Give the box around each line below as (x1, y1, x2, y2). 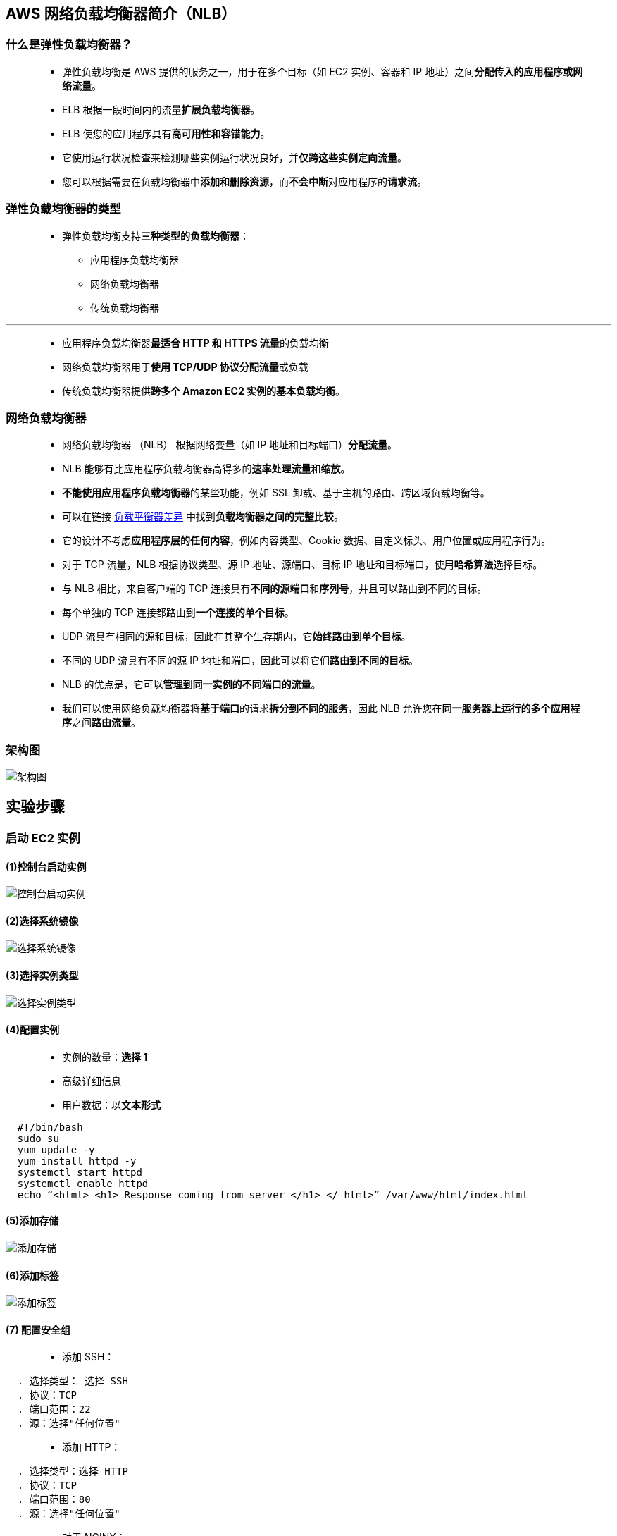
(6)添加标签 (6, 1269, 59, 1282)
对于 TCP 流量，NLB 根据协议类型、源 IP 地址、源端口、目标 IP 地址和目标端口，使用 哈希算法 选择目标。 (62, 558, 543, 571)
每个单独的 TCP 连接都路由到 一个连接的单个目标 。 (62, 606, 294, 619)
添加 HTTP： (62, 1441, 121, 1454)
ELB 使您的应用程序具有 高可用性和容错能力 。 (62, 127, 270, 140)
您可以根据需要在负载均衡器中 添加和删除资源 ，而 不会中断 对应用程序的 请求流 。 (62, 175, 427, 188)
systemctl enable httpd (17, 1177, 149, 1189)
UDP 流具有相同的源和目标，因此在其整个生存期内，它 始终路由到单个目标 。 (62, 630, 411, 643)
